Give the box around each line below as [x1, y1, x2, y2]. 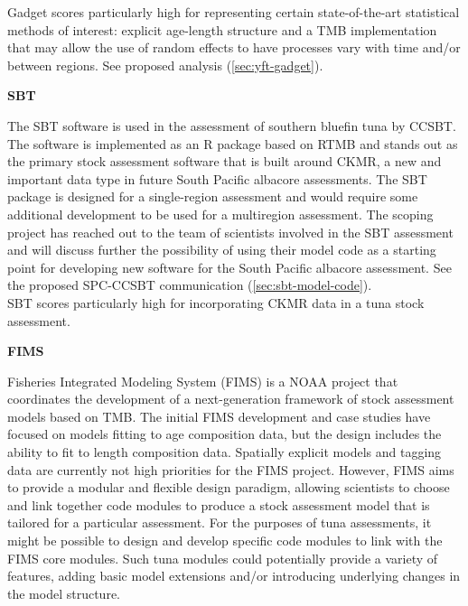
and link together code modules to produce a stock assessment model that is [7, 495, 430, 514]
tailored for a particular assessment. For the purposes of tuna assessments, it [7, 513, 432, 532]
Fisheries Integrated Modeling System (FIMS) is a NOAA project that [7, 371, 398, 390]
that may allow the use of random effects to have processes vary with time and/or [7, 38, 461, 57]
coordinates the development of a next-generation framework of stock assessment [7, 389, 454, 408]
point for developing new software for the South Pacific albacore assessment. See [7, 257, 452, 276]
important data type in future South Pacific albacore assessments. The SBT [7, 169, 427, 188]
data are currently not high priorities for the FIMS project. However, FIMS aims [7, 460, 454, 479]
